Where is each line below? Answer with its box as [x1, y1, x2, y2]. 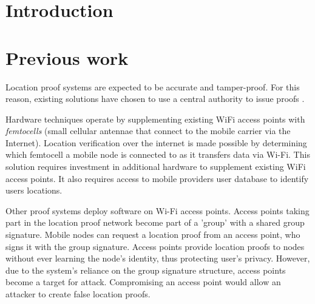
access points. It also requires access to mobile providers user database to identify [5, 172, 309, 184]
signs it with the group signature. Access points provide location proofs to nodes [5, 240, 305, 252]
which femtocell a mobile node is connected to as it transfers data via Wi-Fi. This [5, 148, 310, 161]
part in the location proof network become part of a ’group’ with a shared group [5, 216, 305, 229]
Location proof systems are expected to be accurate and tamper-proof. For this [5, 80, 300, 93]
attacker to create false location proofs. [5, 288, 151, 300]
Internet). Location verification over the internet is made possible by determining [5, 136, 307, 149]
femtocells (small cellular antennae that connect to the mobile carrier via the [5, 124, 291, 137]
